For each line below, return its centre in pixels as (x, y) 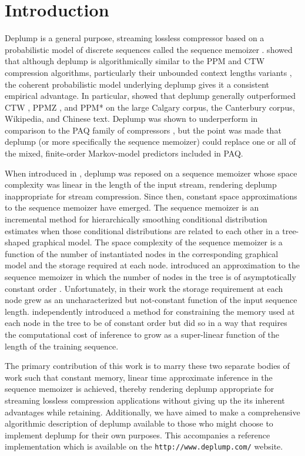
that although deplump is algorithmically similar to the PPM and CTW (135, 61)
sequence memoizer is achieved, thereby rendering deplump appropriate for (140, 389)
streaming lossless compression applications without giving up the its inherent (145, 400)
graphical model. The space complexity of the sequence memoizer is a (157, 242)
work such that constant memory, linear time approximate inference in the (139, 377)
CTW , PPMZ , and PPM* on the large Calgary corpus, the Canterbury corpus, (150, 107)
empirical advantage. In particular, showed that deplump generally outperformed (150, 96)
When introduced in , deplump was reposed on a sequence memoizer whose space (151, 173)
